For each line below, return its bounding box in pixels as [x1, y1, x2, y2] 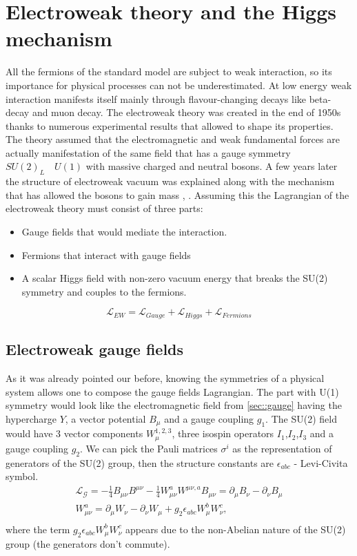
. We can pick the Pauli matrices [80, 441, 218, 455]
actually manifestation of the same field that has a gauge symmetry [6, 145, 291, 160]
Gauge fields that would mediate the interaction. [21, 224, 227, 239]
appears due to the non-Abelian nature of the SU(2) [125, 521, 346, 536]
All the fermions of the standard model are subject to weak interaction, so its [6, 64, 332, 79]
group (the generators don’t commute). [6, 537, 170, 551]
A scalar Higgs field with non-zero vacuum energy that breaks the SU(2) [21, 271, 328, 285]
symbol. [6, 469, 39, 483]
